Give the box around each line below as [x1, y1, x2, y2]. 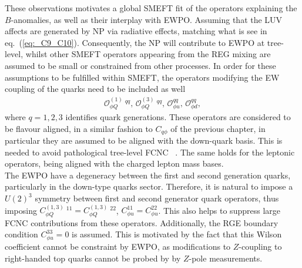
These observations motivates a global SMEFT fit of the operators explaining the [5, 2, 297, 14]
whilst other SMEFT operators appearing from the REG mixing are [25, 48, 271, 60]
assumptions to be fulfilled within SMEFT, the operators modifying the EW [5, 71, 280, 83]
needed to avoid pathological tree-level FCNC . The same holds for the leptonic [5, 145, 295, 158]
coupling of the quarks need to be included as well [5, 82, 186, 95]
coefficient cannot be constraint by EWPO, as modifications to [5, 240, 231, 252]
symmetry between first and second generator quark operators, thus [35, 192, 279, 204]
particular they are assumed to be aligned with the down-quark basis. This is [5, 134, 283, 147]
